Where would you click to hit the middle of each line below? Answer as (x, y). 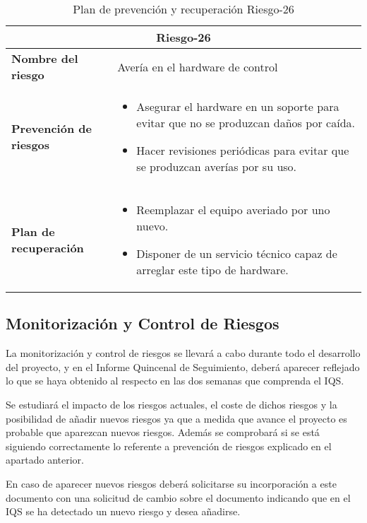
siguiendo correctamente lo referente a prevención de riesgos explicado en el (169, 446)
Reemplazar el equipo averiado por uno (233, 210)
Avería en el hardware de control (198, 66)
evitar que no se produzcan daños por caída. (246, 123)
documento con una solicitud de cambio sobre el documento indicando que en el (178, 497)
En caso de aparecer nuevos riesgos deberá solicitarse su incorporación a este (171, 483)
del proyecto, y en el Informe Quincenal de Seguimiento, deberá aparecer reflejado (183, 366)
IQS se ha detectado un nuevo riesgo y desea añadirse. (123, 511)
